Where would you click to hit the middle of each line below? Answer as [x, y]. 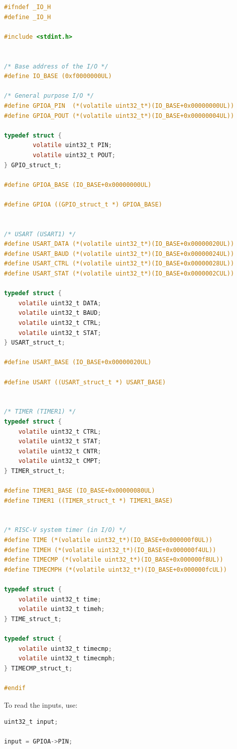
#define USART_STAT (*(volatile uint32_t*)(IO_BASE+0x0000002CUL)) [119, 274]
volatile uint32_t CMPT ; [60, 461]
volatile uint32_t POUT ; [74, 155]
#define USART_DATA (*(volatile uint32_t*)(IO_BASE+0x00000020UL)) [119, 244]
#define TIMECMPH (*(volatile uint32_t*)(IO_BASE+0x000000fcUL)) [115, 569]
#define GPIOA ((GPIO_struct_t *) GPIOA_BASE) [83, 204]
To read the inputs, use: [41, 704]
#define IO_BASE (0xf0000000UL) [58, 76]
